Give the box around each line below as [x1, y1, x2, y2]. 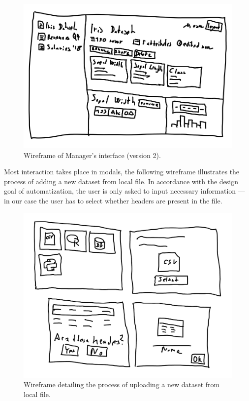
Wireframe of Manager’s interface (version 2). [24, 150, 161, 160]
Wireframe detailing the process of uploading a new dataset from [24, 379, 220, 390]
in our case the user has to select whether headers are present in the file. [4, 196, 222, 206]
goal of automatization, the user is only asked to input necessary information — [4, 186, 245, 196]
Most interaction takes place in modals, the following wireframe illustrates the [4, 166, 240, 177]
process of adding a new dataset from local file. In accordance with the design [4, 176, 239, 186]
